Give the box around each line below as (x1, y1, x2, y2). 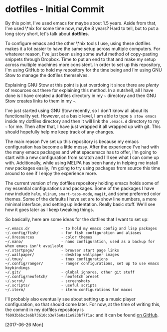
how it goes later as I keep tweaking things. (5, 206, 94, 212)
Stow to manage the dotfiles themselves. (5, 72, 89, 78)
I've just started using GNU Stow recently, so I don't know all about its (5, 107, 149, 113)
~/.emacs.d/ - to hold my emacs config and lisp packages (5, 226, 157, 231)
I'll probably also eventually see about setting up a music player (5, 296, 136, 302)
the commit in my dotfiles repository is (5, 306, 84, 312)
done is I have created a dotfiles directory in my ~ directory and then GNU (5, 92, 157, 98)
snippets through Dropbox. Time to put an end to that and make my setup (5, 56, 156, 62)
